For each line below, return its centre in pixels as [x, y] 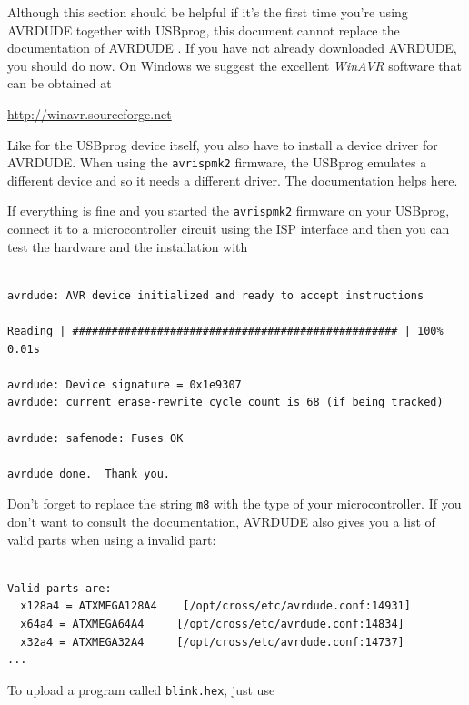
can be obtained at [60, 83]
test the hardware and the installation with [128, 246]
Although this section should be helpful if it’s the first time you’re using [208, 12]
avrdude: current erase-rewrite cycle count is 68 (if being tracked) [225, 403]
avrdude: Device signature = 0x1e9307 [125, 384]
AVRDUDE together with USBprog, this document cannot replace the [204, 30]
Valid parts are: [60, 588]
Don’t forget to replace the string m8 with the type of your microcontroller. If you [234, 504]
